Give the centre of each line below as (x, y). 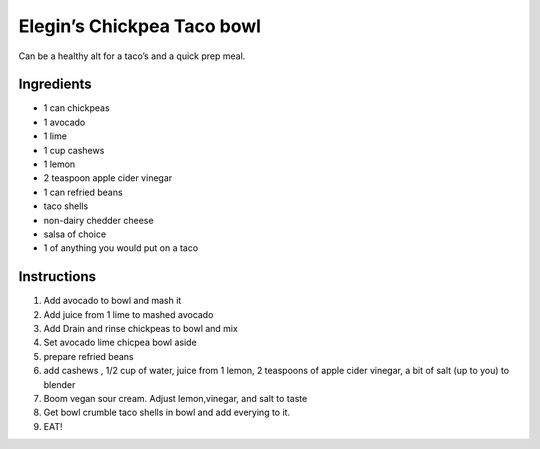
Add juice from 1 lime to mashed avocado (128, 314)
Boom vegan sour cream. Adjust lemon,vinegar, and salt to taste (175, 398)
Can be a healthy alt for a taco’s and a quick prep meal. (132, 56)
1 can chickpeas (76, 108)
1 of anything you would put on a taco (121, 248)
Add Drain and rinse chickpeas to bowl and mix (141, 329)
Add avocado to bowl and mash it (112, 301)
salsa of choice (75, 234)
